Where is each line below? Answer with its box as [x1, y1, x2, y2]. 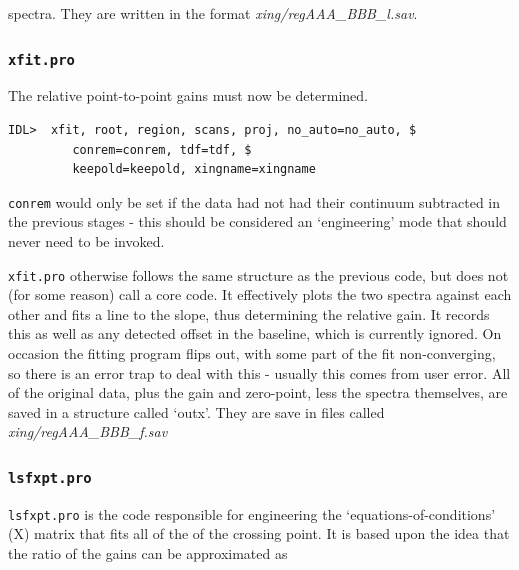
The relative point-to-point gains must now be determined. [8, 85, 368, 106]
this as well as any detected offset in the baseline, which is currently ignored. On [8, 323, 502, 344]
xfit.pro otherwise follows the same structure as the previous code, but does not [8, 264, 509, 285]
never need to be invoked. [8, 231, 165, 251]
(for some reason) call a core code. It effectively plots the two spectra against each [8, 284, 512, 305]
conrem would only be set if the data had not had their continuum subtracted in [8, 191, 501, 212]
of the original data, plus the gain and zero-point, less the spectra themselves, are [8, 382, 508, 403]
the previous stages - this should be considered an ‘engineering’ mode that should [8, 211, 507, 232]
